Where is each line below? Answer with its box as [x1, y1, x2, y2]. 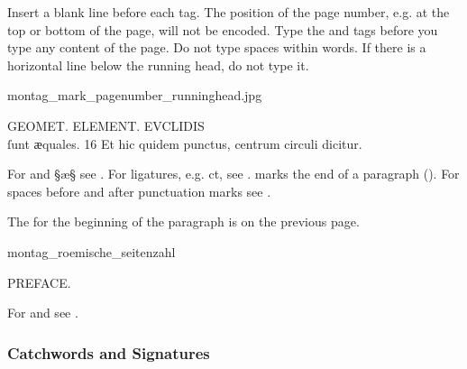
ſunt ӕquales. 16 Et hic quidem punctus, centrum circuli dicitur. [7, 134, 362, 152]
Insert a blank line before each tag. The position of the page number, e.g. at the [7, 3, 450, 21]
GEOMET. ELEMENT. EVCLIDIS [7, 115, 205, 134]
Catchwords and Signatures [7, 341, 210, 364]
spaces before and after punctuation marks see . [7, 181, 271, 200]
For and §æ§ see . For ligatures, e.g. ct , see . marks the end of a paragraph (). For [7, 164, 460, 183]
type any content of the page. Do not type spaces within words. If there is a [7, 38, 426, 57]
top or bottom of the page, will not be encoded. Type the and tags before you [7, 20, 438, 39]
